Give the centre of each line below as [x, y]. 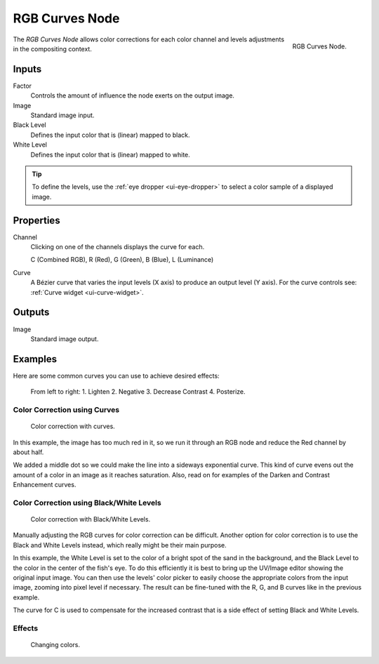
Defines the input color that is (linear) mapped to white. [111, 154]
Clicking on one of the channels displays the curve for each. [118, 247]
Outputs [31, 312]
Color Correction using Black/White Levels [87, 503]
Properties [36, 220]
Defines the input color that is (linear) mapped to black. [110, 135]
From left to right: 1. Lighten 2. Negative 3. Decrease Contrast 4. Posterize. [138, 392]
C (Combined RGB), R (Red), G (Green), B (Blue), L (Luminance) [122, 260]
